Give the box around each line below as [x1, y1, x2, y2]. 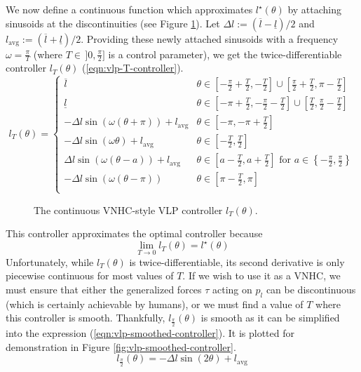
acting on [212, 281, 252, 296]
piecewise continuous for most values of [6, 268, 174, 283]
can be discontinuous [266, 281, 356, 296]
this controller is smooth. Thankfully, [6, 310, 165, 325]
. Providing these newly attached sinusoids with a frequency [81, 31, 339, 46]
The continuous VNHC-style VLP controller [34, 202, 223, 217]
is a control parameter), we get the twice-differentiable [108, 46, 342, 61]
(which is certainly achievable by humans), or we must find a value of [6, 296, 304, 311]
